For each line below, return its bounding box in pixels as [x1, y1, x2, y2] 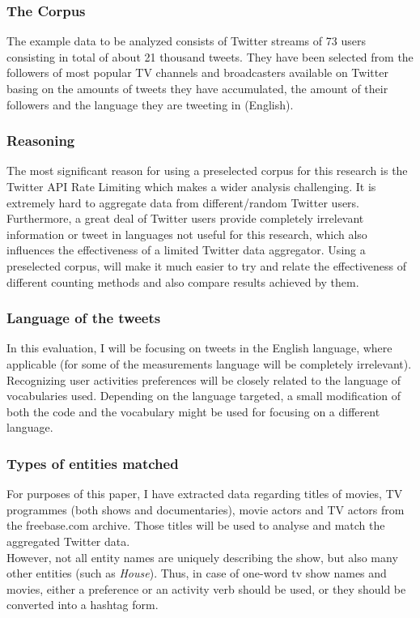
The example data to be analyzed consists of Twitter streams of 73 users [6, 32, 366, 49]
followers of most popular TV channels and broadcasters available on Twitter [6, 64, 388, 81]
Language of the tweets [6, 308, 161, 328]
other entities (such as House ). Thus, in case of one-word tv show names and [6, 565, 387, 582]
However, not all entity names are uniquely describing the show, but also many [6, 548, 398, 565]
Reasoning [6, 130, 75, 151]
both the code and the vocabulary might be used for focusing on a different [6, 403, 380, 420]
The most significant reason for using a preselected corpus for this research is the [6, 162, 408, 179]
